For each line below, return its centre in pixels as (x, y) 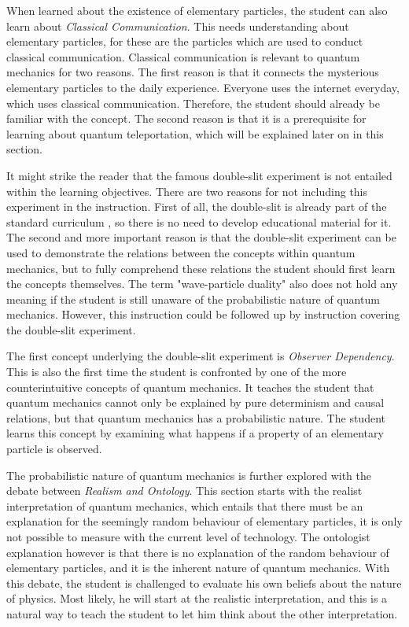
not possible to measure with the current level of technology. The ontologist (188, 537)
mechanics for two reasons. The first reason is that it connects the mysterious (193, 72)
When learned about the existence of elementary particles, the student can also (197, 10)
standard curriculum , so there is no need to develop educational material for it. (199, 221)
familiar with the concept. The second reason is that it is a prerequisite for (186, 118)
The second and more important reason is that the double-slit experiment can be (201, 237)
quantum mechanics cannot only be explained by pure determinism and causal (195, 402)
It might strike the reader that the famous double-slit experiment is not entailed (199, 175)
